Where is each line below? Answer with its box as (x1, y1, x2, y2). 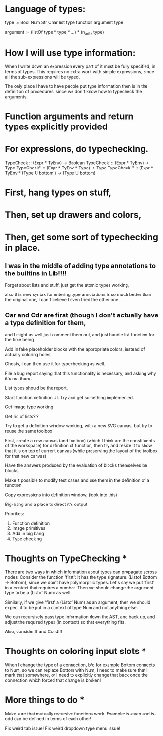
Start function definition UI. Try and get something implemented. (5, 394, 134, 400)
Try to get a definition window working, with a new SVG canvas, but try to (5, 422, 152, 428)
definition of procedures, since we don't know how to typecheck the (5, 88, 142, 94)
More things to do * (5, 694, 85, 706)
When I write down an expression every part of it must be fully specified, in (5, 63, 156, 69)
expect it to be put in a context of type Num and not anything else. (5, 604, 138, 610)
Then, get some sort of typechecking (5, 232, 159, 243)
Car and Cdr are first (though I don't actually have (5, 311, 159, 319)
